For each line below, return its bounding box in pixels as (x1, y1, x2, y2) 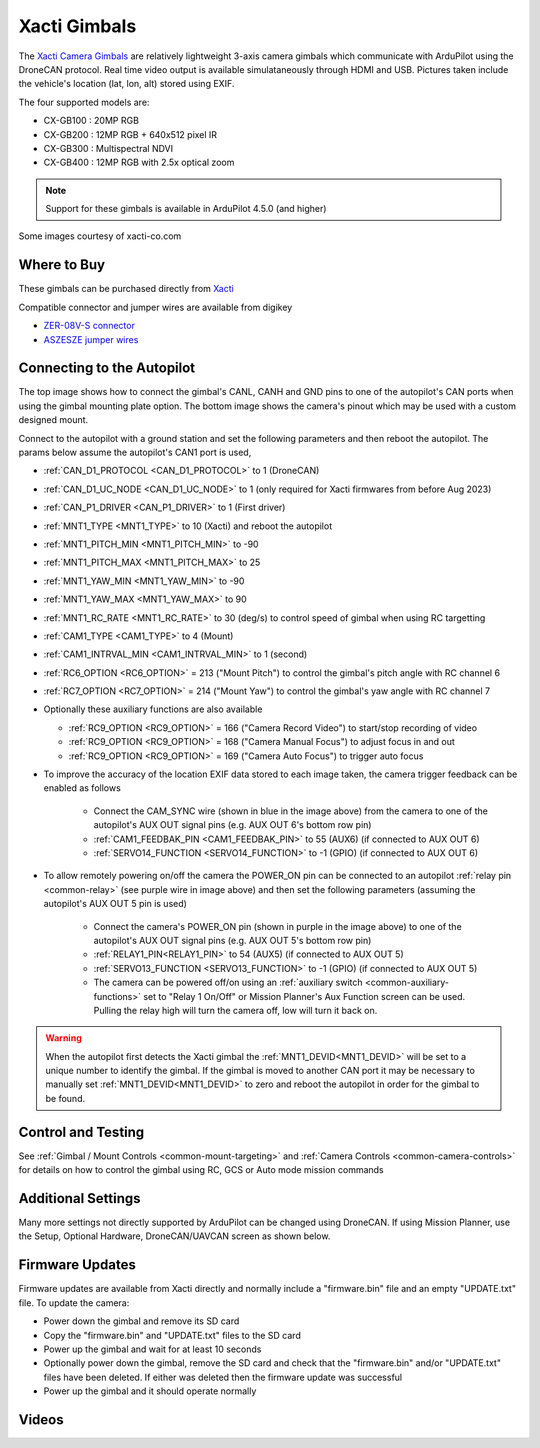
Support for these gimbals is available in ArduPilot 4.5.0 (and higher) (45, 203, 327, 215)
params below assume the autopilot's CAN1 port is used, (18, 446, 252, 458)
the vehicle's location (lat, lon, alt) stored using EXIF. (18, 78, 235, 90)
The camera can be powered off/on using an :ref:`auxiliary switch (93, 976, 363, 989)
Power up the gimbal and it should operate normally (43, 1385, 257, 1397)
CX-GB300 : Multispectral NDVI (43, 142, 174, 154)
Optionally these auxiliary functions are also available (43, 703, 263, 715)
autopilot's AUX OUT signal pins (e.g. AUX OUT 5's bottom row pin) (93, 934, 372, 946)
